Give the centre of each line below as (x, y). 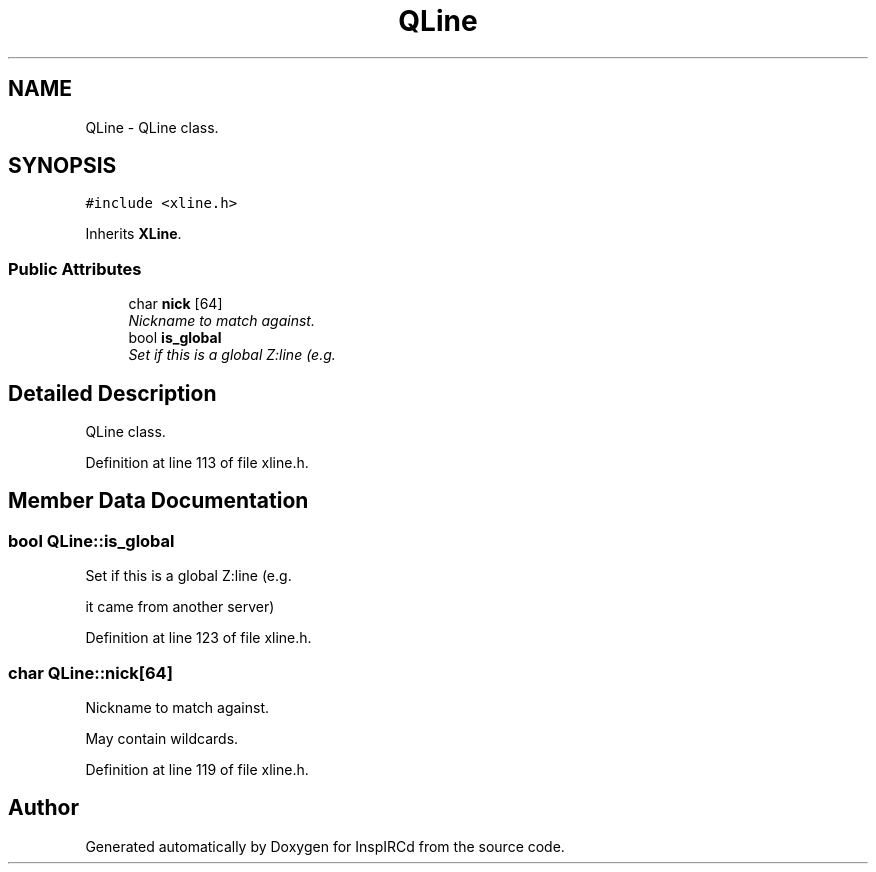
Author (43, 808)
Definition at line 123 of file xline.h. (198, 638)
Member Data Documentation (158, 501)
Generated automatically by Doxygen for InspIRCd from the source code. (325, 846)
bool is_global (175, 338)
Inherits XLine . (133, 234)
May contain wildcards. (162, 738)
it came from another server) (180, 607)
